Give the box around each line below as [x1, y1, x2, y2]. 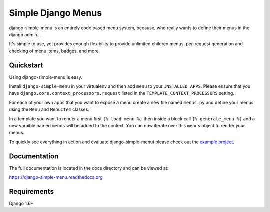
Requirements [9, 187, 54, 196]
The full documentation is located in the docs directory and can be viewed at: [9, 165, 169, 171]
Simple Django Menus [9, 7, 102, 18]
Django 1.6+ [9, 200, 34, 206]
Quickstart [9, 61, 43, 69]
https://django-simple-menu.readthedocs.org [9, 174, 103, 180]
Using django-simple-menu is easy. [9, 74, 82, 80]
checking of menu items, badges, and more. [9, 48, 100, 54]
